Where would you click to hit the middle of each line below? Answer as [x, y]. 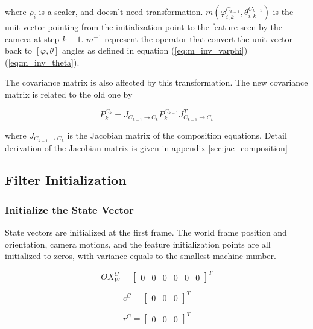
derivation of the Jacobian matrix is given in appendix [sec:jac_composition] [146, 147]
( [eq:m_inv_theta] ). [42, 62]
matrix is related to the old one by [69, 94]
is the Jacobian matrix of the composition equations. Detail [177, 135]
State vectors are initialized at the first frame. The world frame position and [146, 232]
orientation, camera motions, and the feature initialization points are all [138, 244]
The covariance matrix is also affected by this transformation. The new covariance [156, 82]
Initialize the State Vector [70, 209]
